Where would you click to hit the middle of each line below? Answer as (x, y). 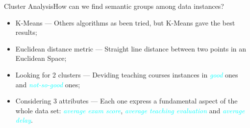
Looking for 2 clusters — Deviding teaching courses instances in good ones (127, 74)
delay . (24, 120)
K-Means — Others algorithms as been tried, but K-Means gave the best (125, 22)
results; (26, 32)
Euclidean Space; (41, 58)
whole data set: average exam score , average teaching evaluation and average (130, 110)
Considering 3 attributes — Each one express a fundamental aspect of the (126, 101)
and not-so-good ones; (48, 84)
